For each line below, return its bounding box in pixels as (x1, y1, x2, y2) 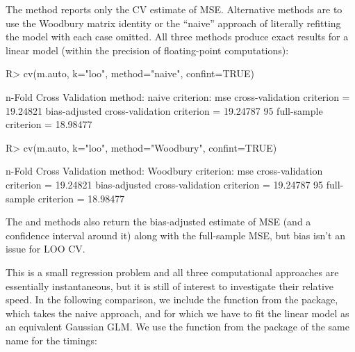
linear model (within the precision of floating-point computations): (6, 42, 289, 57)
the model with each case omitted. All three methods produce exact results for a (6, 29, 349, 44)
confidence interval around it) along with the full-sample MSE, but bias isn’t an (6, 227, 346, 242)
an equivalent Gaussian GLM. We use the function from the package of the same (6, 319, 349, 334)
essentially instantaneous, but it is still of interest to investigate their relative (6, 278, 334, 293)
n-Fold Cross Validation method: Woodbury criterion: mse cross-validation (6, 163, 323, 178)
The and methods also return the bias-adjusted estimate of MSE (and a (6, 214, 311, 229)
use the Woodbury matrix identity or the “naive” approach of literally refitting (6, 15, 341, 30)
